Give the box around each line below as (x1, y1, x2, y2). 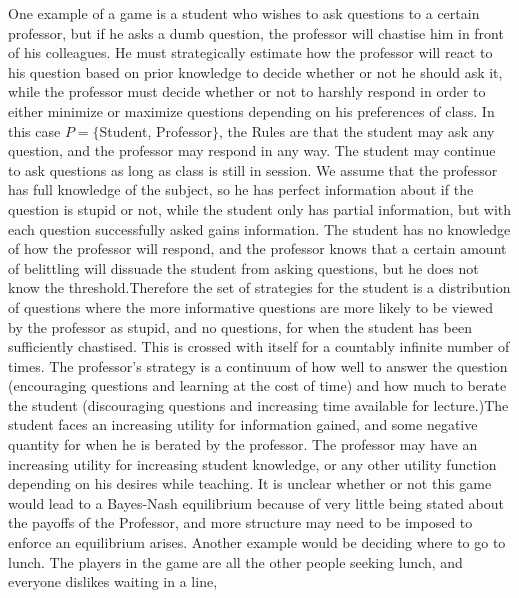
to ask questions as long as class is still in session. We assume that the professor (8, 159, 498, 180)
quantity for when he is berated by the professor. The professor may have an (8, 434, 478, 455)
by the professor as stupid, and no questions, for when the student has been (8, 316, 472, 337)
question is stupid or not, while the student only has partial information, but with (8, 198, 512, 219)
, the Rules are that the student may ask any (219, 120, 495, 141)
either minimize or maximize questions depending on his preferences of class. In (8, 100, 495, 121)
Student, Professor (99, 120, 213, 141)
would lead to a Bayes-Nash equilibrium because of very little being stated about (8, 492, 505, 513)
